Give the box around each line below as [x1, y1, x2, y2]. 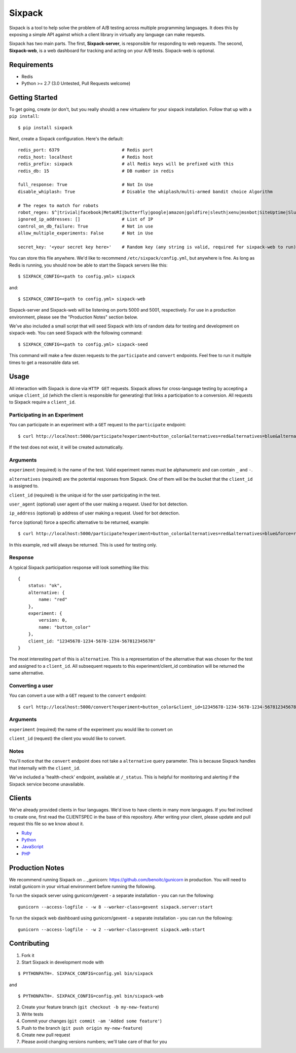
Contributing [9, 939, 49, 948]
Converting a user [9, 682, 54, 689]
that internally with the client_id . [9, 765, 81, 771]
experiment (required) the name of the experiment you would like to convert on [9, 726, 173, 732]
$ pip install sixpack [18, 125, 73, 131]
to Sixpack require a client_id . [9, 399, 76, 405]
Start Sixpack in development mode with [21, 959, 104, 965]
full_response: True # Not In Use [18, 182, 153, 187]
